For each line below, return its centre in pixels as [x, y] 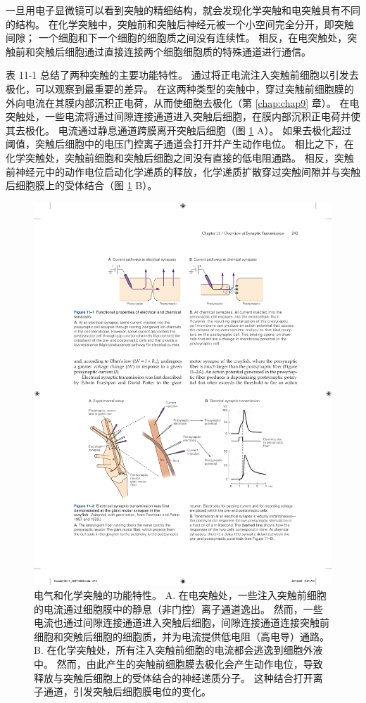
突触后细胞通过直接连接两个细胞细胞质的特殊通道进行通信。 [173, 51]
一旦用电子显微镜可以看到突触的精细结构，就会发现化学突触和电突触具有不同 [183, 10]
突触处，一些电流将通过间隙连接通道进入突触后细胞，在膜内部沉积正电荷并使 [183, 116]
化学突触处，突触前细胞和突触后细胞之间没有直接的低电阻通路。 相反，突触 [180, 157]
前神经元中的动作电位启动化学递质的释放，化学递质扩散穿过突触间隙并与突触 [183, 171]
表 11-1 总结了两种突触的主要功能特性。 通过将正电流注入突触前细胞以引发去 [182, 75]
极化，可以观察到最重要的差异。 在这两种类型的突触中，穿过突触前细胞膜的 [180, 88]
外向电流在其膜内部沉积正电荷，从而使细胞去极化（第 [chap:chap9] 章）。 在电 [183, 102]
